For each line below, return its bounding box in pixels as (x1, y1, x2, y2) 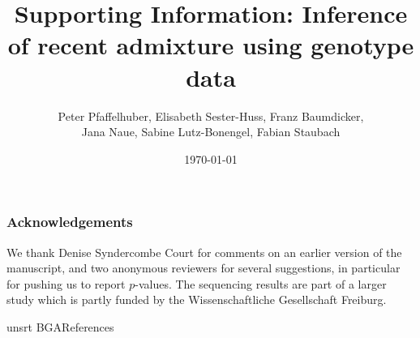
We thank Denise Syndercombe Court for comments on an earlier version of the (6, 243, 402, 260)
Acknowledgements (6, 212, 133, 232)
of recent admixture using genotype (7, 28, 414, 62)
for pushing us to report (6, 275, 126, 292)
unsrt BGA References (6, 318, 114, 335)
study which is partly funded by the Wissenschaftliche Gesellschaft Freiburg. (6, 291, 387, 308)
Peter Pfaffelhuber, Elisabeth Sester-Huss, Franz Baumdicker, (58, 107, 364, 124)
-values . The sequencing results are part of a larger (135, 275, 387, 292)
